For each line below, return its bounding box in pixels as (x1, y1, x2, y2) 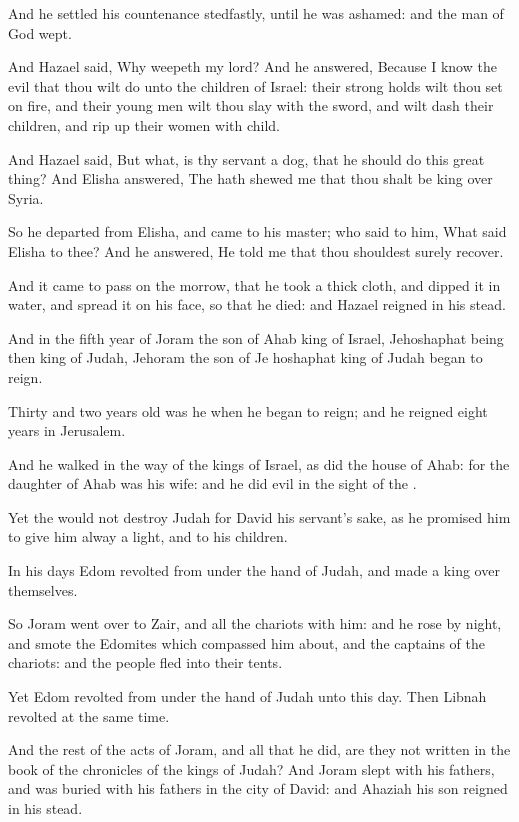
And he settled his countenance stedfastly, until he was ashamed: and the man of (8, 3, 504, 23)
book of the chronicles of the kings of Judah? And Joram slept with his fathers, (8, 758, 495, 779)
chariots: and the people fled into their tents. (8, 652, 283, 673)
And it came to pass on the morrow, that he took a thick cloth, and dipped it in (8, 274, 501, 295)
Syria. (8, 187, 44, 208)
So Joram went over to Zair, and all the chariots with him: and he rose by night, (8, 613, 502, 634)
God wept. (8, 22, 72, 43)
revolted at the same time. (8, 705, 170, 726)
